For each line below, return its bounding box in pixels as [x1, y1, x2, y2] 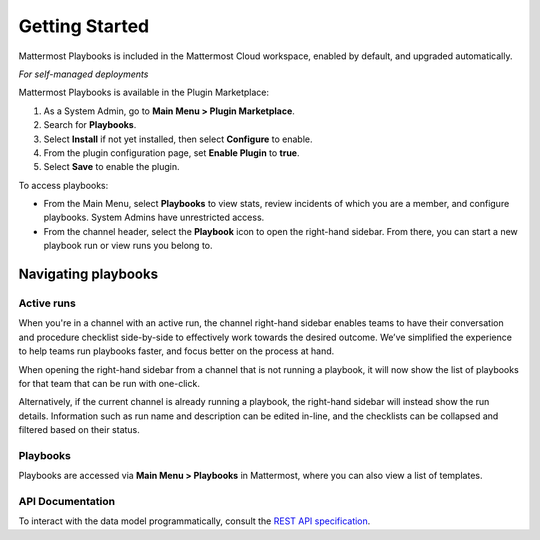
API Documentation [18, 495, 116, 509]
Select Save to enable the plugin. [43, 161, 180, 173]
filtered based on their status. [18, 424, 140, 436]
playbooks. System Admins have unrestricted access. [43, 211, 265, 224]
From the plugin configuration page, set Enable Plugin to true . [43, 146, 300, 159]
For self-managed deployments [18, 68, 149, 80]
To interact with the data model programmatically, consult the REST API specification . [18, 515, 371, 527]
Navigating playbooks [18, 266, 159, 283]
